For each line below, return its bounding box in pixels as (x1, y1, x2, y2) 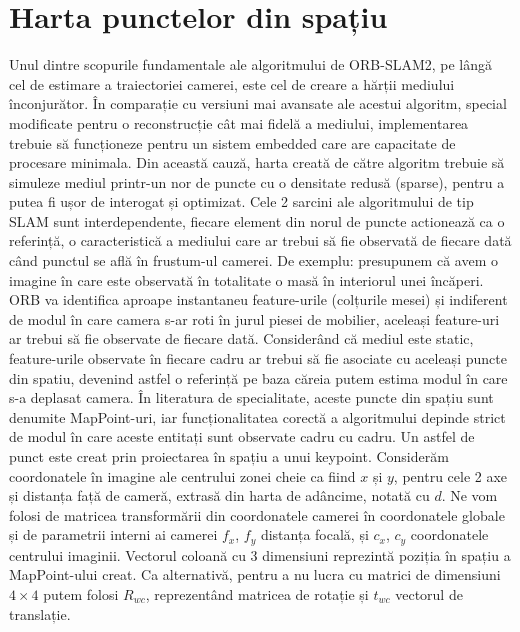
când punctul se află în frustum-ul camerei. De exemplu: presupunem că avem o (9, 250, 498, 271)
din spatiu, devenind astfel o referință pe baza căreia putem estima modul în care (9, 367, 508, 388)
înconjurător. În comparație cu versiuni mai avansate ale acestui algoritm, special (9, 93, 507, 114)
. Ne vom (441, 485, 498, 506)
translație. (9, 603, 71, 624)
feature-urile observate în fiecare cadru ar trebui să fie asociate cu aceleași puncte (9, 348, 507, 369)
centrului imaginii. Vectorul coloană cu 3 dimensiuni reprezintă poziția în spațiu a (9, 544, 511, 565)
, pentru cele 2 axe (393, 465, 508, 486)
